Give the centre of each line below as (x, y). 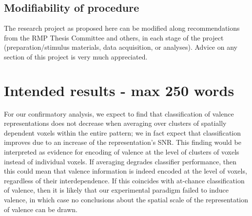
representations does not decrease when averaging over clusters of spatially (115, 123)
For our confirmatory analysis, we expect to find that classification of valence (119, 113)
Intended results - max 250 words (119, 90)
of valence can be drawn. (41, 209)
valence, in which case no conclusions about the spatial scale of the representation (126, 200)
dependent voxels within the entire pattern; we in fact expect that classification (123, 132)
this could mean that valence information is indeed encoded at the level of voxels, (126, 171)
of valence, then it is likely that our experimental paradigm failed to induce (116, 190)
